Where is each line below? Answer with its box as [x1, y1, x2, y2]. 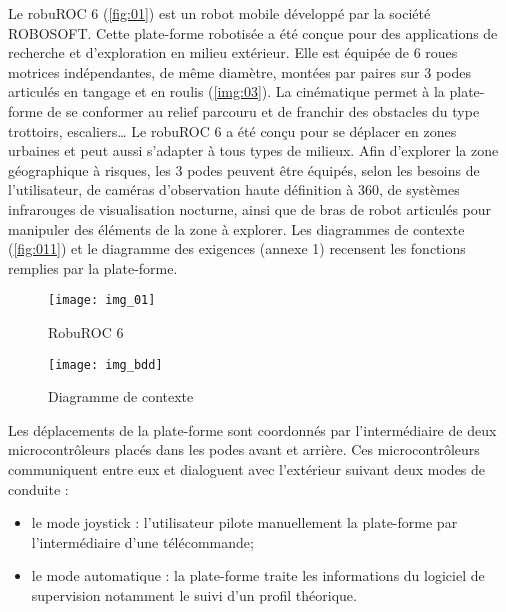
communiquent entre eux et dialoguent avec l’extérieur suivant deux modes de [8, 459, 486, 479]
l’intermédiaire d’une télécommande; [31, 531, 254, 552]
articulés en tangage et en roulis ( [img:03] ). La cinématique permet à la [8, 81, 445, 102]
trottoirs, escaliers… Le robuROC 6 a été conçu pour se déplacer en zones [8, 120, 457, 141]
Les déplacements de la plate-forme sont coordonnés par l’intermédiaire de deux [8, 419, 497, 440]
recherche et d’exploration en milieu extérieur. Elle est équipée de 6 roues [8, 42, 458, 63]
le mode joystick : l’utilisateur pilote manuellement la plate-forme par [31, 512, 458, 533]
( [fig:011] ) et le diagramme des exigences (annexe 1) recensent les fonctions [8, 238, 466, 259]
